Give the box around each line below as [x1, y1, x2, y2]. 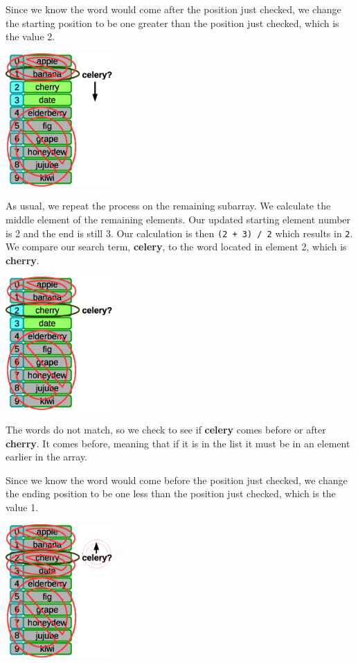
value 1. [6, 499, 39, 514]
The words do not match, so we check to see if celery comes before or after [6, 422, 326, 436]
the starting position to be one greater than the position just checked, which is [6, 15, 339, 30]
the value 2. [6, 29, 55, 44]
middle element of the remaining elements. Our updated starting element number [6, 212, 351, 226]
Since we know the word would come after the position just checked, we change [6, 2, 341, 16]
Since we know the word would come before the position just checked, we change [6, 472, 348, 487]
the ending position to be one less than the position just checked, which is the [6, 486, 336, 501]
